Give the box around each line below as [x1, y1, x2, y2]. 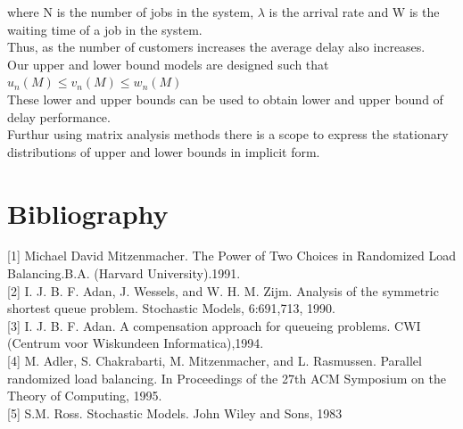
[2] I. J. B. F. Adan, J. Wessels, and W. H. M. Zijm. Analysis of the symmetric [7, 281, 439, 300]
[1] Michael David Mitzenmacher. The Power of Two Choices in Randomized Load [7, 246, 456, 265]
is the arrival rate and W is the [269, 3, 440, 21]
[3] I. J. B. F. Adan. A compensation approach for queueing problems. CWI [7, 316, 421, 334]
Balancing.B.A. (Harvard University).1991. [7, 264, 241, 283]
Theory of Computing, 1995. [7, 386, 162, 405]
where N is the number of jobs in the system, [7, 3, 254, 21]
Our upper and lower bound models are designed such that [7, 54, 329, 73]
